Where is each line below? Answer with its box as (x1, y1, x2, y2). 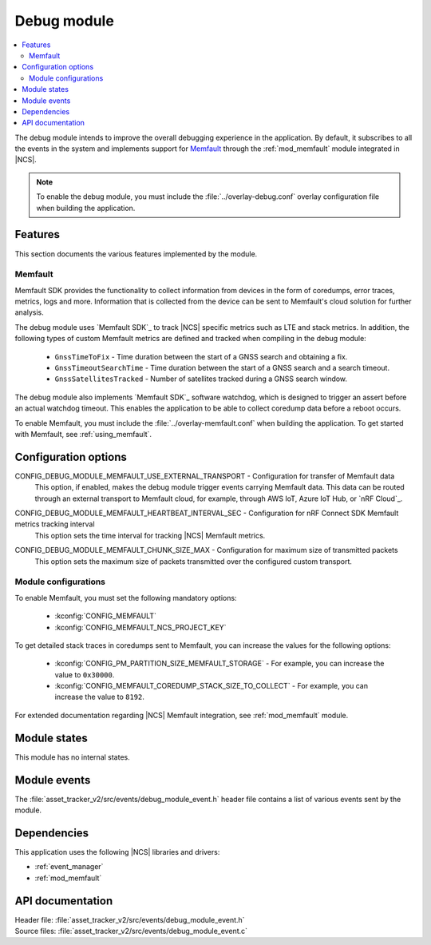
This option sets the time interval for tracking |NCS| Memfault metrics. (34, 530, 266, 540)
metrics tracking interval (14, 519, 95, 529)
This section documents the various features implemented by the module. (14, 248, 258, 259)
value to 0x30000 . (54, 669, 115, 679)
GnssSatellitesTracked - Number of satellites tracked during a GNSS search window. (54, 374, 347, 383)
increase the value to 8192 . (54, 692, 145, 702)
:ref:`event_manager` (34, 862, 104, 872)
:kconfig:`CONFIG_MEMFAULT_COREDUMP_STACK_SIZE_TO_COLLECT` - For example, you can (54, 681, 369, 691)
